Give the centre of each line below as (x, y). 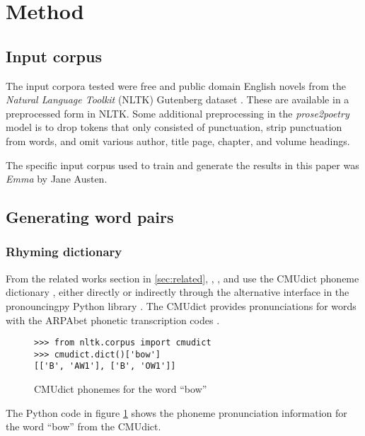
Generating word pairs (90, 217)
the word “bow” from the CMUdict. (83, 426)
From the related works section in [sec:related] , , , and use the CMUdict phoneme (182, 278)
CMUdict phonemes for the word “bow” (121, 389)
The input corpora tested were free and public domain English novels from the (176, 85)
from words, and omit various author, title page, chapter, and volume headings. (178, 140)
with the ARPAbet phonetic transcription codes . (113, 320)
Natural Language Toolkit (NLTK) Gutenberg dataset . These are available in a (178, 99)
